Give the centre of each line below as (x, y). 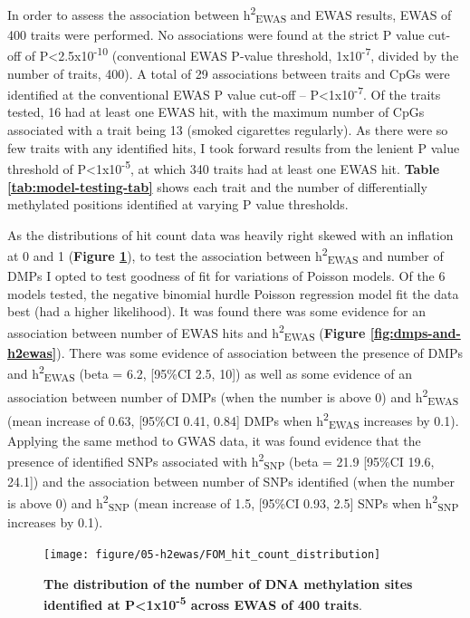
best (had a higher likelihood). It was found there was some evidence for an (217, 311)
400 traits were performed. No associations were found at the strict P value (216, 34)
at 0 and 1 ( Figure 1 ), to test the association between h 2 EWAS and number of (225, 256)
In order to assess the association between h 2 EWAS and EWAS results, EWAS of (230, 14)
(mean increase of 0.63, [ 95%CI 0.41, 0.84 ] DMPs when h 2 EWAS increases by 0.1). (233, 420)
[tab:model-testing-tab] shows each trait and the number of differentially (217, 186)
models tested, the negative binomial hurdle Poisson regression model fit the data (233, 293)
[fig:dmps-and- (415, 332)
